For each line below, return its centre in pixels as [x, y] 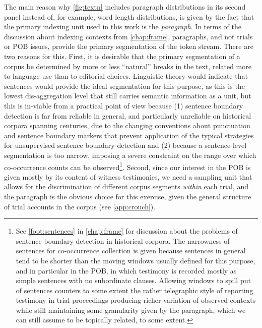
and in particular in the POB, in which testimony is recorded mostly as [126, 270]
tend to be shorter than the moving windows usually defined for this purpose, [136, 260]
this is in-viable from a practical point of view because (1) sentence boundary [124, 105]
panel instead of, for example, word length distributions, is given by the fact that [129, 16]
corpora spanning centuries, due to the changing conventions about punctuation [127, 125]
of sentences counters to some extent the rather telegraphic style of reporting [135, 290]
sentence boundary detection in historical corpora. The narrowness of [123, 240]
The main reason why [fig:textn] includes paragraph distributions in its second [125, 7]
